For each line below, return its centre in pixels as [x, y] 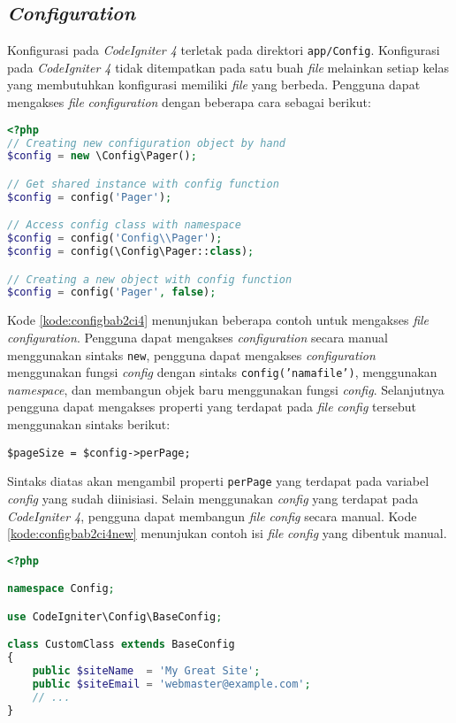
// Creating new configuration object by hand [146, 143]
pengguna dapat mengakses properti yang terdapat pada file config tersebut [212, 407]
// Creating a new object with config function [150, 279]
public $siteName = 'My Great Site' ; [146, 671]
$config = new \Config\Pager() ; [102, 156]
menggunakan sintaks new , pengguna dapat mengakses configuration [191, 354]
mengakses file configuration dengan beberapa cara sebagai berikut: [189, 102]
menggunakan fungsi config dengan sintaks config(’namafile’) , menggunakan [222, 372]
